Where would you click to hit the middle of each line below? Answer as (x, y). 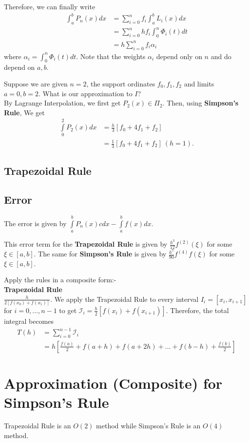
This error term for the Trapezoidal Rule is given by (86, 244)
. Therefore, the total (197, 310)
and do (221, 56)
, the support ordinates (121, 83)
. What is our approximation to (85, 93)
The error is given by (35, 223)
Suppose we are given (36, 83)
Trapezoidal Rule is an (38, 426)
